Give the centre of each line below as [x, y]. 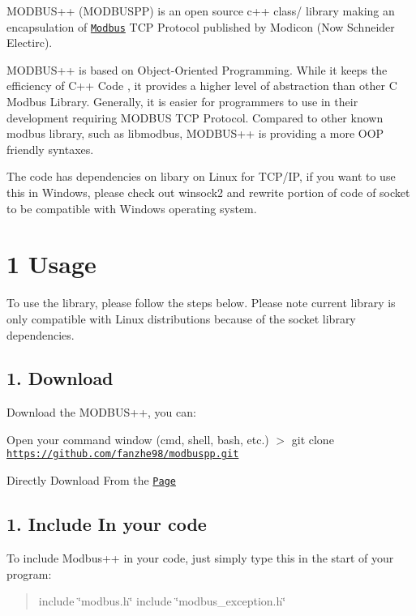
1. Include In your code [107, 524]
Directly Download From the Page [91, 480]
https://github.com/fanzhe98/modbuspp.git [123, 454]
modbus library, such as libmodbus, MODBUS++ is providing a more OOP [195, 133]
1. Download [60, 378]
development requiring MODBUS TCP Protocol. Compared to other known [195, 117]
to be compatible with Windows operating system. [132, 208]
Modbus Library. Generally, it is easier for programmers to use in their [182, 102]
